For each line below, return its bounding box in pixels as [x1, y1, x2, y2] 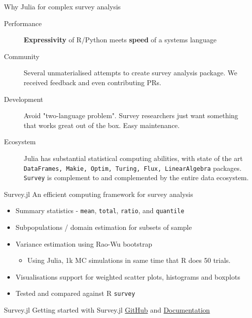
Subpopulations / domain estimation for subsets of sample [15, 222, 192, 232]
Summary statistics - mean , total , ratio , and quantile [15, 205, 184, 216]
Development [4, 94, 43, 104]
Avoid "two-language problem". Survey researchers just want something [24, 110, 238, 121]
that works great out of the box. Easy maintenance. [24, 120, 180, 130]
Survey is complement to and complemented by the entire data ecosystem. [24, 172, 249, 183]
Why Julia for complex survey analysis [4, 1, 121, 11]
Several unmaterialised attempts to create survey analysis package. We [24, 67, 237, 78]
